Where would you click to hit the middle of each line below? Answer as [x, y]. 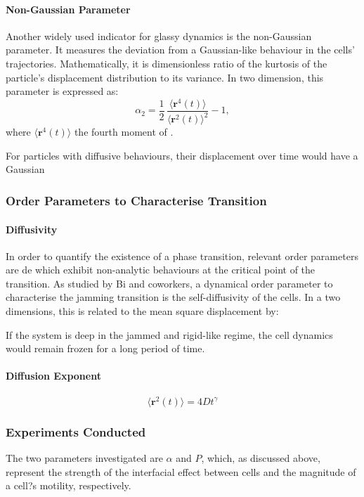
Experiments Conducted [76, 431]
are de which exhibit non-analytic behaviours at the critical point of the [161, 270]
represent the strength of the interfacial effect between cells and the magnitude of [181, 471]
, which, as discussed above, [261, 457]
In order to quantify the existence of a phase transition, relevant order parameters [182, 256]
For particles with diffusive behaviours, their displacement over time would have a [182, 155]
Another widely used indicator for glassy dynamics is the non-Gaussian [159, 35]
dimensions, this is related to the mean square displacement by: [142, 311]
